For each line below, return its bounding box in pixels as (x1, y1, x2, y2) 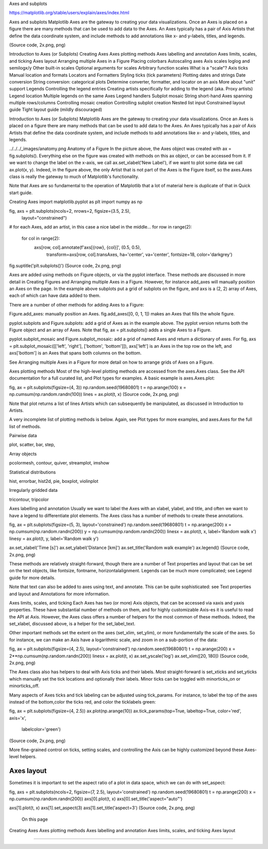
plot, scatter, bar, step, (9, 442, 56, 448)
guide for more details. (9, 574, 56, 581)
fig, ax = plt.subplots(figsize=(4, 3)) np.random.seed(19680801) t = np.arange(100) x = (9, 384, 187, 390)
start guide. (9, 189, 33, 196)
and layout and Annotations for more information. (9, 591, 110, 597)
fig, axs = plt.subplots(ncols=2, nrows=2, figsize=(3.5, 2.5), (9, 208, 131, 214)
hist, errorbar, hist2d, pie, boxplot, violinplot (9, 478, 99, 484)
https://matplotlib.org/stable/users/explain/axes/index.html (9, 10, 130, 16)
